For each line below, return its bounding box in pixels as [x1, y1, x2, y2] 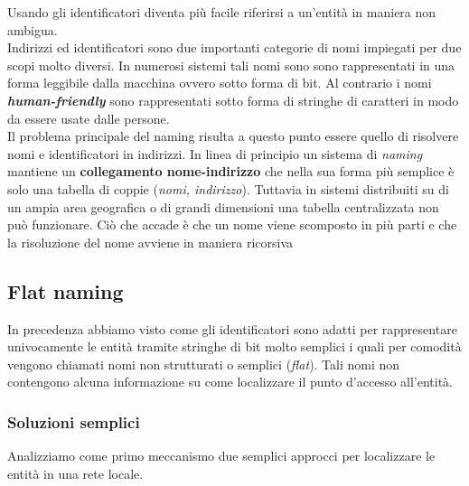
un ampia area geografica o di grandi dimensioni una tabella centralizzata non [7, 197, 439, 216]
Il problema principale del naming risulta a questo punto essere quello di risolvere [7, 126, 459, 145]
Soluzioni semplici [7, 410, 140, 433]
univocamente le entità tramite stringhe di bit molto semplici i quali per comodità [7, 337, 462, 356]
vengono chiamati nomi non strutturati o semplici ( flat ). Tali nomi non [7, 354, 400, 373]
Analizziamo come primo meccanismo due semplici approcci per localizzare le [7, 446, 436, 465]
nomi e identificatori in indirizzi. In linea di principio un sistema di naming [7, 144, 423, 163]
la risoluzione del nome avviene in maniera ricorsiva [7, 232, 294, 251]
